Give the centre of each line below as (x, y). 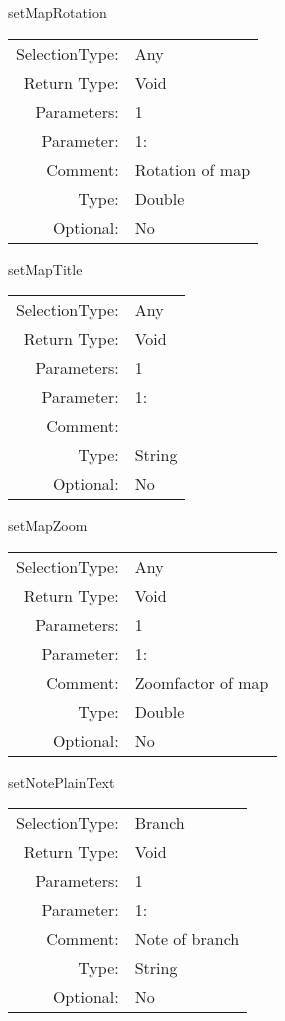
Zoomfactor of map (201, 682)
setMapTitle (45, 268)
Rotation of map (192, 169)
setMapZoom (48, 525)
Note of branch (187, 939)
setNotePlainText (61, 781)
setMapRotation (57, 12)
